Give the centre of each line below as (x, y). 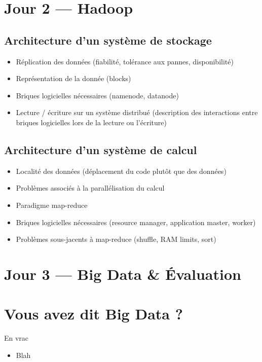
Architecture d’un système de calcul (101, 149)
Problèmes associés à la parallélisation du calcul (90, 188)
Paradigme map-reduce (52, 205)
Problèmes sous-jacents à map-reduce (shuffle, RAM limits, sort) (116, 239)
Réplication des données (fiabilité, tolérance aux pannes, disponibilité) (125, 61)
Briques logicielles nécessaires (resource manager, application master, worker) (136, 222)
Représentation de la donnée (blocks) (73, 78)
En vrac (16, 338)
